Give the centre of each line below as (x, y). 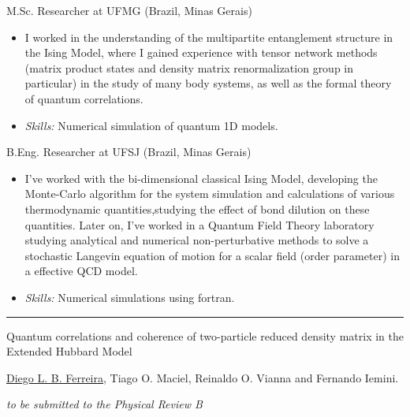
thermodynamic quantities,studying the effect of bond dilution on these (197, 208)
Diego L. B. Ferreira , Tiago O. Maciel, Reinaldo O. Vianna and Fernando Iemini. (203, 377)
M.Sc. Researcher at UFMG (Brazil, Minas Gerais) (129, 10)
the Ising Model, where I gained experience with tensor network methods (201, 52)
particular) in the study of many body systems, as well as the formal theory (208, 83)
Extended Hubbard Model (69, 351)
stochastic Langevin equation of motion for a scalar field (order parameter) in (212, 255)
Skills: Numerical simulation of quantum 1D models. (151, 125)
